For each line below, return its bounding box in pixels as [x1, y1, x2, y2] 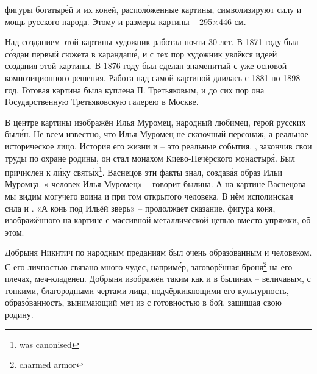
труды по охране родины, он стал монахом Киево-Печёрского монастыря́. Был [5, 151, 295, 164]
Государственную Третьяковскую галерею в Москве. [5, 95, 199, 108]
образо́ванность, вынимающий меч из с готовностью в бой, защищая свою [5, 296, 282, 309]
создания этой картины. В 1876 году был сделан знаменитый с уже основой [5, 59, 287, 72]
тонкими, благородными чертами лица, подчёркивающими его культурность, [5, 284, 289, 297]
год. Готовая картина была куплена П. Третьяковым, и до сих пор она [5, 83, 265, 96]
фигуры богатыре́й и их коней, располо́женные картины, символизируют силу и [5, 3, 302, 15]
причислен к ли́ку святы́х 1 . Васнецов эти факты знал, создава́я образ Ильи [5, 164, 282, 178]
